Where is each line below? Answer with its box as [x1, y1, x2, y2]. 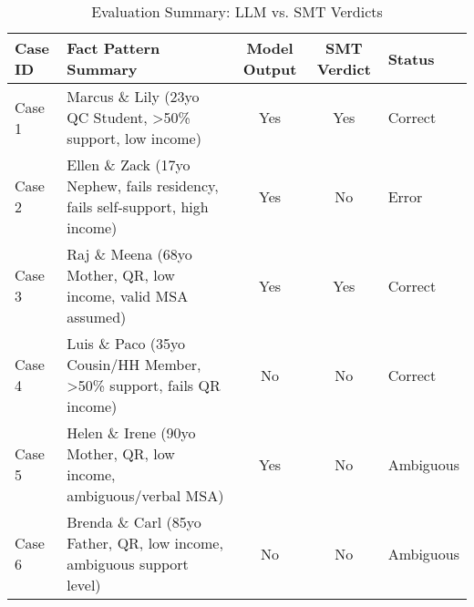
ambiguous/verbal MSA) [67, 485, 224, 506]
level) [67, 574, 101, 595]
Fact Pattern [67, 37, 160, 58]
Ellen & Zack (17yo [67, 154, 191, 175]
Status [387, 47, 435, 69]
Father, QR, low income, [67, 532, 223, 553]
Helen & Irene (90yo [67, 422, 196, 443]
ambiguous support [67, 553, 189, 574]
